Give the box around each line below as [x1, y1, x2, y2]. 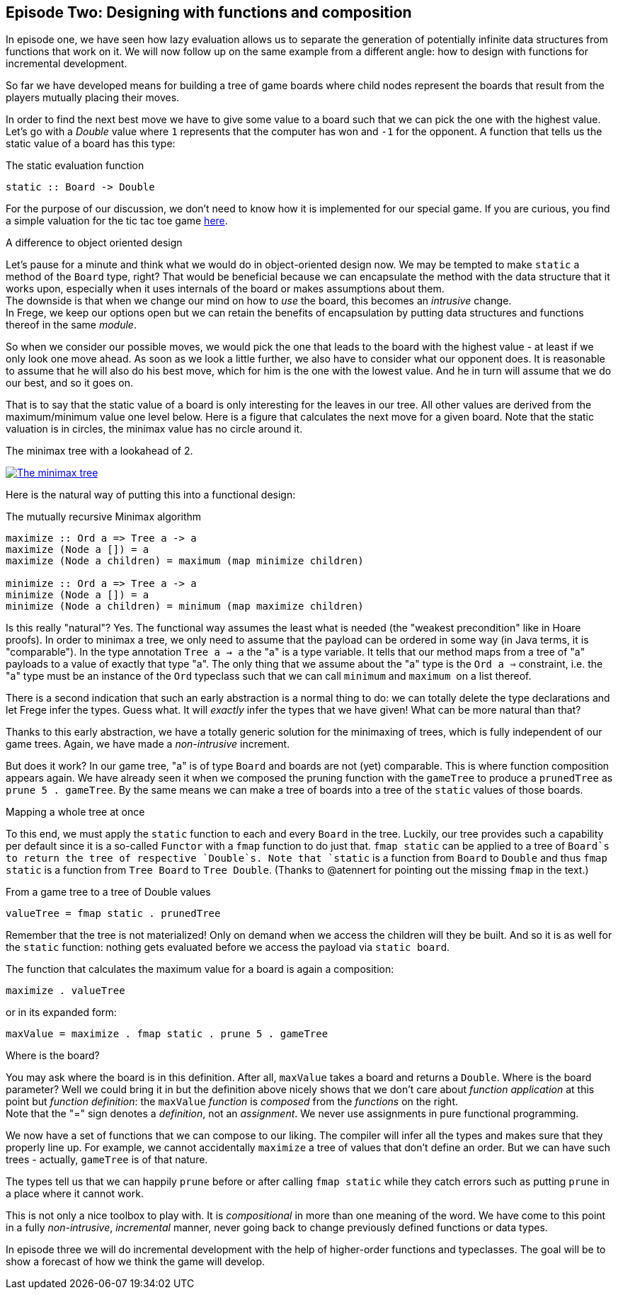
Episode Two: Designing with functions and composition [6, 4, 412, 21]
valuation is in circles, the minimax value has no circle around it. [6, 423, 303, 435]
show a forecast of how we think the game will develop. [6, 1255, 265, 1268]
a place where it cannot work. [6, 1187, 144, 1200]
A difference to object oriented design [6, 236, 183, 249]
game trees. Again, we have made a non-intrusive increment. [6, 738, 290, 751]
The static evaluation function [6, 159, 144, 172]
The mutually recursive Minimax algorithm [6, 510, 202, 523]
